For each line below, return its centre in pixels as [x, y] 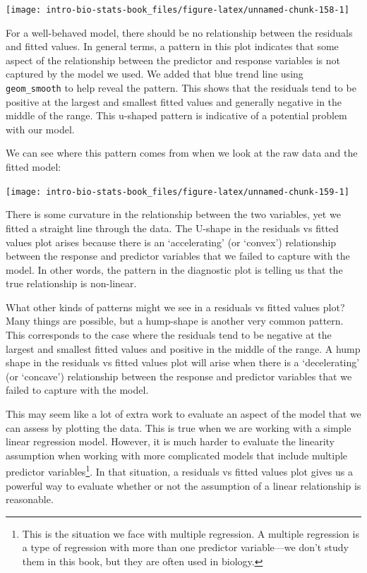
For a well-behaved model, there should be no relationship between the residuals [179, 32]
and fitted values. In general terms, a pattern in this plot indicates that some [172, 46]
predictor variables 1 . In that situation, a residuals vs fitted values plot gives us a [179, 471]
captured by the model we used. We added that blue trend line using [155, 74]
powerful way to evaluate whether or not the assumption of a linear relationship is [183, 485]
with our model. [40, 129]
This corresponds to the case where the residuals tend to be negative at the [169, 335]
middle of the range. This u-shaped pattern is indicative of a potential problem [176, 115]
